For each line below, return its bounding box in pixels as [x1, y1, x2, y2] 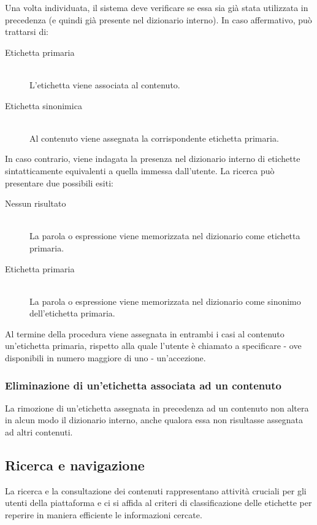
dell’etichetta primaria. [29, 307, 115, 320]
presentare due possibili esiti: [5, 176, 113, 189]
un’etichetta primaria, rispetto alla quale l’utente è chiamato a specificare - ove [5, 339, 302, 352]
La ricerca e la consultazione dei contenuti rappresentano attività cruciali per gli [5, 484, 307, 497]
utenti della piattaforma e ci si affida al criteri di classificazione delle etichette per [5, 496, 312, 509]
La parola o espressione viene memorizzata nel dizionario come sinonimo [29, 294, 301, 307]
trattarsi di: [5, 25, 48, 38]
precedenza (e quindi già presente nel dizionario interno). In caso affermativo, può [5, 13, 312, 26]
